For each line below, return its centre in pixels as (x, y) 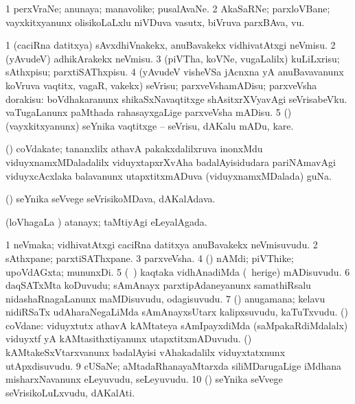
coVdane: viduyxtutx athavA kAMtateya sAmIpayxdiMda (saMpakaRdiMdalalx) (177, 325)
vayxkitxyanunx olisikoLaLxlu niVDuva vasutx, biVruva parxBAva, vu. (155, 22)
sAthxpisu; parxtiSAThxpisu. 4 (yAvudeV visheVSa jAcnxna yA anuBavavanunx (175, 72)
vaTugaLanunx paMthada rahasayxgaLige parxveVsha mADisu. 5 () (149, 112)
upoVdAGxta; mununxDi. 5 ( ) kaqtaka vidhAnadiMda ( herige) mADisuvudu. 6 (178, 271)
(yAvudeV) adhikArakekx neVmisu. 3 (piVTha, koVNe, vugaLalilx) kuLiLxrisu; (173, 58)
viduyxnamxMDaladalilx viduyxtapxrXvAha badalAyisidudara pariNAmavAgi (171, 162)
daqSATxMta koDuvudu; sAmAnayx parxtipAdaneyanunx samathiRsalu (158, 285)
